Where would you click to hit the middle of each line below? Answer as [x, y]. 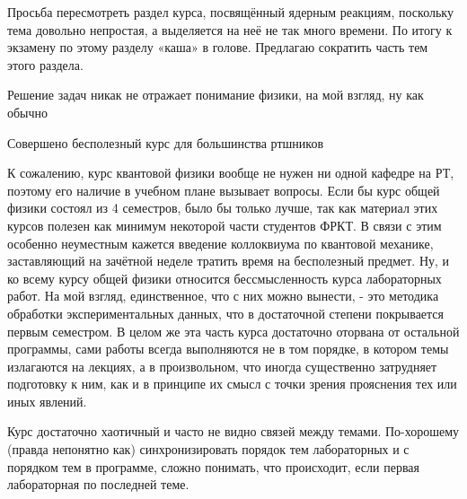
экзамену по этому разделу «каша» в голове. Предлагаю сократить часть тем [218, 47]
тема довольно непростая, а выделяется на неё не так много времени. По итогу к [230, 29]
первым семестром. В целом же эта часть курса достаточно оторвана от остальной [233, 331]
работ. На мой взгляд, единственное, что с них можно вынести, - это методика [223, 296]
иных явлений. [47, 401]
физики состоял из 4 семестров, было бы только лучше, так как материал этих [223, 208]
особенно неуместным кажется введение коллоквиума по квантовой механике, [220, 243]
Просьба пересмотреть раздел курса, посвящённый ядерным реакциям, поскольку [230, 12]
